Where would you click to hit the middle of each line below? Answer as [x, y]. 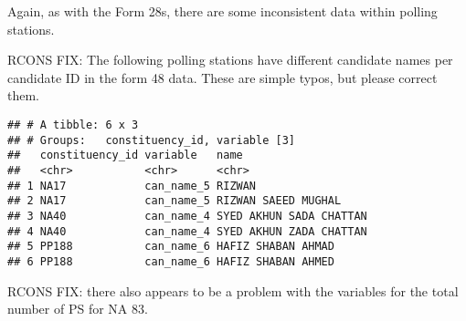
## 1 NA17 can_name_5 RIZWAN [132, 186]
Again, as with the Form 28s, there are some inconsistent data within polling [222, 11]
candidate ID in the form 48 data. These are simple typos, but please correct [222, 77]
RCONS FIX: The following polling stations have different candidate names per [230, 60]
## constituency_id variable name [125, 155]
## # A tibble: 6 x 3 [73, 124]
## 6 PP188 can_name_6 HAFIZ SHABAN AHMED [171, 261]
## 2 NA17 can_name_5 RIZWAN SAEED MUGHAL [175, 201]
